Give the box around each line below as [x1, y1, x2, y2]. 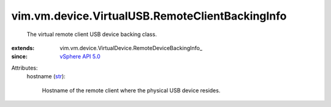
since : [11, 53, 28, 61]
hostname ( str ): [26, 73, 66, 80]
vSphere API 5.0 [59, 53, 101, 61]
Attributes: [11, 64, 38, 72]
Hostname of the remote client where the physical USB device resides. [42, 86, 221, 94]
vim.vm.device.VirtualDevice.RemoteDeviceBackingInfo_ [59, 44, 202, 51]
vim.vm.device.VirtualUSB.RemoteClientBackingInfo [11, 9, 287, 23]
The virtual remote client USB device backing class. [26, 31, 158, 38]
